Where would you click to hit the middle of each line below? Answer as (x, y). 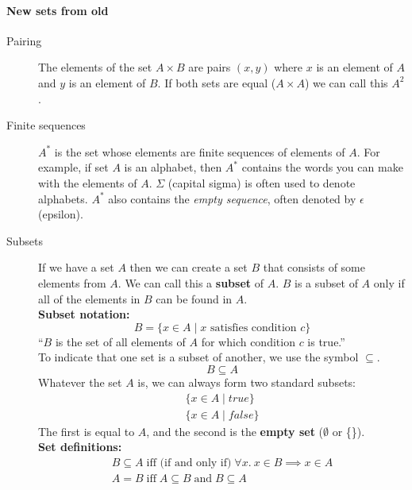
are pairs (210, 67)
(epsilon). (61, 214)
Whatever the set (80, 382)
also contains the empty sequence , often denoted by (232, 198)
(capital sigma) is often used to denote (262, 182)
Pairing (24, 40)
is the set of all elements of (120, 341)
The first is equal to (87, 431)
